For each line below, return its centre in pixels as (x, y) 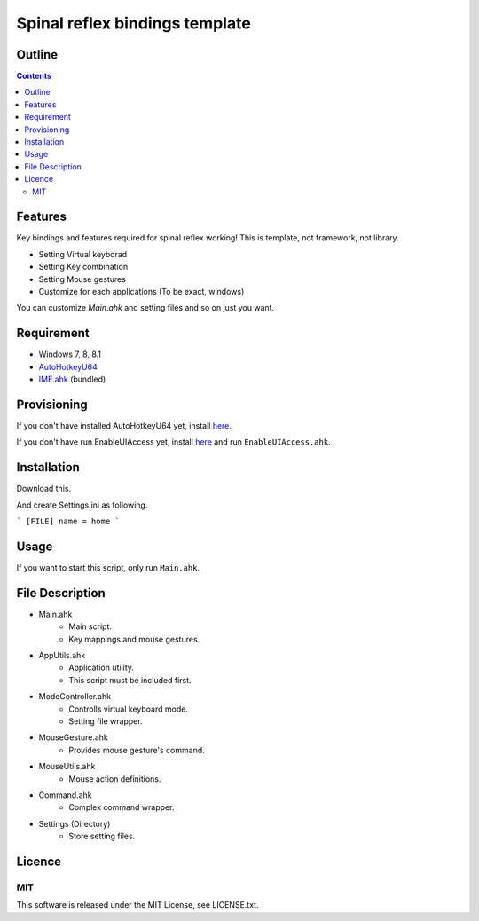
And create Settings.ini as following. (82, 505)
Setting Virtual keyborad (83, 254)
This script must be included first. (130, 680)
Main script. (90, 626)
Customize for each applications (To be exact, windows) (141, 292)
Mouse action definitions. (115, 779)
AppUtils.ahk (62, 656)
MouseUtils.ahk (67, 767)
